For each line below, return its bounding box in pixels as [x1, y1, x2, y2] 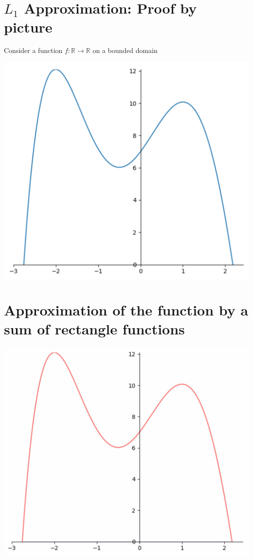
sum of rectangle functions [4, 319, 185, 339]
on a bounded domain [92, 45, 158, 55]
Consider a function [4, 45, 63, 55]
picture [4, 17, 53, 37]
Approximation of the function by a [4, 300, 249, 320]
